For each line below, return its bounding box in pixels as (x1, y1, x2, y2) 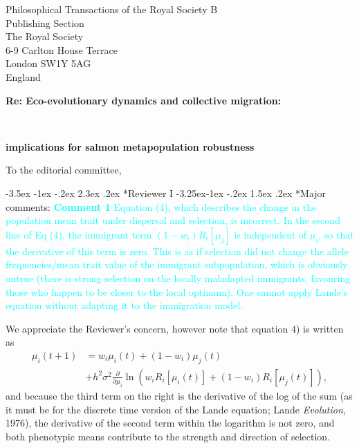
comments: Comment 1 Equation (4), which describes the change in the (6, 199, 317, 214)
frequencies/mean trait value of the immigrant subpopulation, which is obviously (6, 257, 348, 272)
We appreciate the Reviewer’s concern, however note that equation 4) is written (6, 321, 344, 335)
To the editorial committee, (6, 162, 122, 177)
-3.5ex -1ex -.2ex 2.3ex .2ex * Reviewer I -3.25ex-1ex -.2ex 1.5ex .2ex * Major (6, 185, 326, 200)
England (6, 69, 41, 84)
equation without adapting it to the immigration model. (6, 298, 243, 312)
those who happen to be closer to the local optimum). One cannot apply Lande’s (6, 284, 348, 299)
